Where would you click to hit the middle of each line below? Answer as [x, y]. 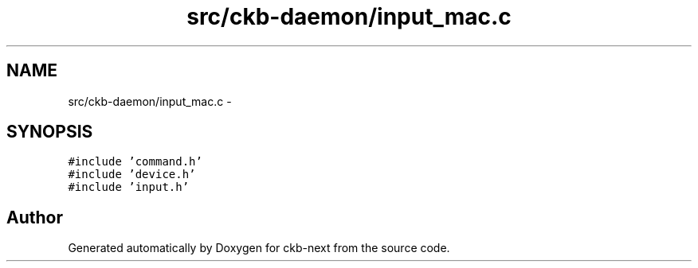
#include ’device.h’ [132, 175]
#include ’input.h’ [129, 187]
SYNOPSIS [50, 132]
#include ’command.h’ [135, 162]
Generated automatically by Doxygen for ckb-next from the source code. [259, 248]
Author [35, 217]
